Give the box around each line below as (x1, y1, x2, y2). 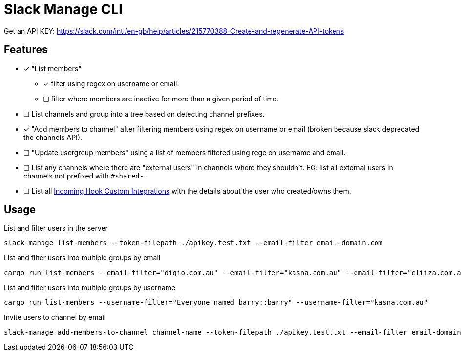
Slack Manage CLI (4, 1, 123, 18)
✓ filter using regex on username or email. (43, 79, 179, 88)
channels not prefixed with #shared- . (23, 171, 146, 180)
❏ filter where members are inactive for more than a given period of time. (43, 94, 279, 103)
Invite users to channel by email (4, 313, 106, 322)
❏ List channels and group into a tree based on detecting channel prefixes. (23, 109, 265, 118)
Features (4, 43, 48, 56)
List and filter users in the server (4, 224, 108, 233)
